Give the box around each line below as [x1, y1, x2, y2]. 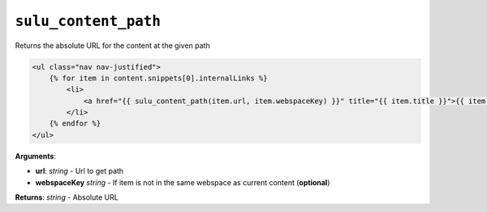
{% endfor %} [49, 119, 101, 128]
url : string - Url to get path [35, 167, 124, 176]
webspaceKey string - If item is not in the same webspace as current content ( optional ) [35, 177, 330, 187]
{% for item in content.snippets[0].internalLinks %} [49, 73, 268, 83]
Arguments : [15, 151, 57, 161]
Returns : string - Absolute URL [15, 193, 119, 202]
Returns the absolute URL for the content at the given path [15, 41, 210, 50]
